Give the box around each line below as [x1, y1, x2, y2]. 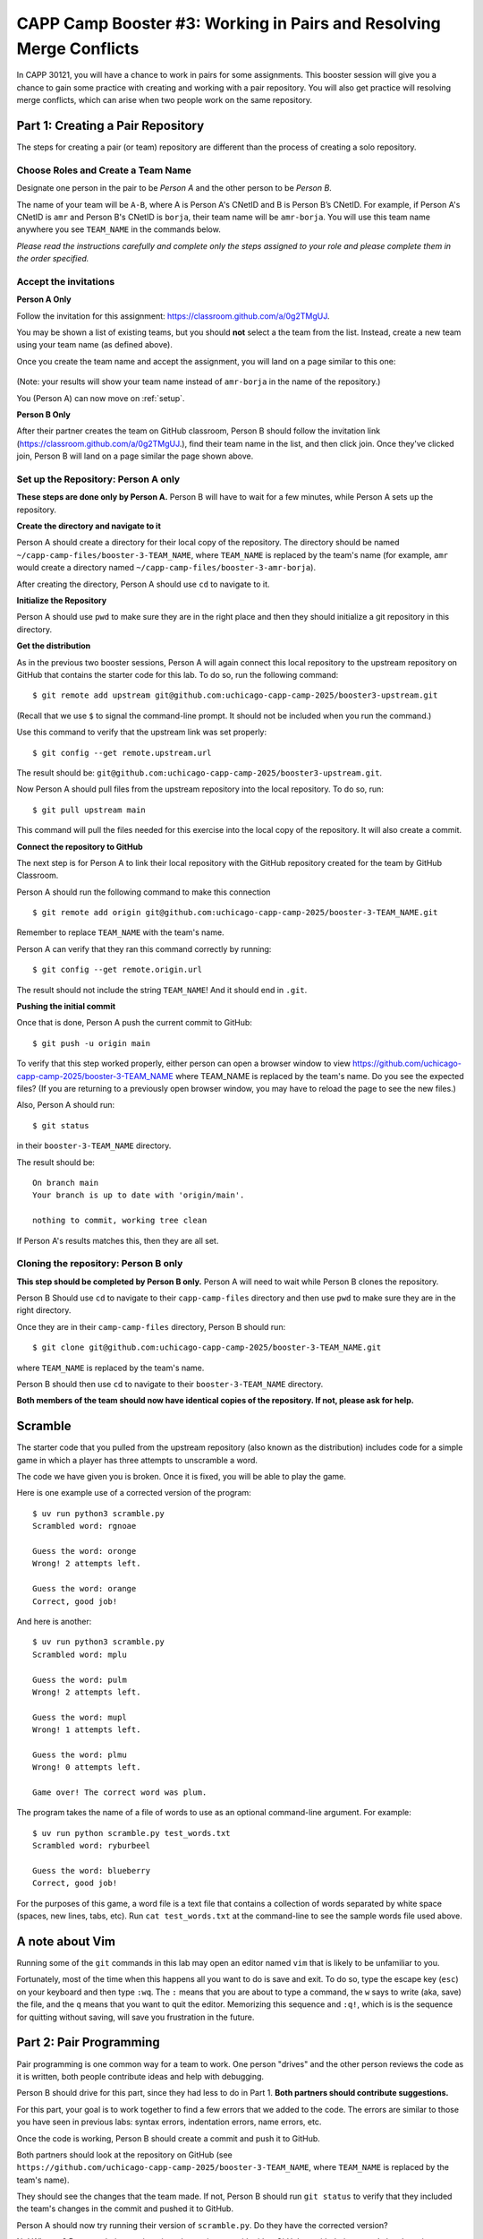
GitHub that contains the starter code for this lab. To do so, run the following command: [16, 670, 339, 680]
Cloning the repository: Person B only [16, 1257, 183, 1270]
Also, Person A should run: [16, 1100, 115, 1111]
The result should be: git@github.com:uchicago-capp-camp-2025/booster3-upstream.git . [16, 767, 383, 778]
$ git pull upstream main [32, 804, 147, 815]
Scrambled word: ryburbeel [32, 1840, 151, 1851]
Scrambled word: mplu [32, 1649, 127, 1660]
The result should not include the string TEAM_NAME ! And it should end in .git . [16, 984, 308, 995]
